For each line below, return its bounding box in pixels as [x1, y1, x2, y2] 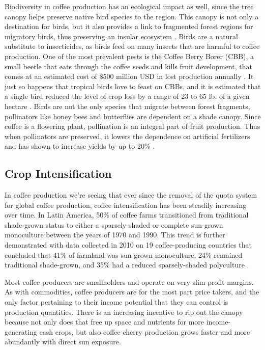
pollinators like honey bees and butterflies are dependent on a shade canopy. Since [5, 111, 261, 121]
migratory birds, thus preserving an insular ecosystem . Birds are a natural [5, 31, 238, 41]
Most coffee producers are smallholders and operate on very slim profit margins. [5, 276, 254, 287]
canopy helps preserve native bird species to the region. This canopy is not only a [5, 11, 259, 21]
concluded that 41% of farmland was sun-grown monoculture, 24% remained [5, 249, 243, 260]
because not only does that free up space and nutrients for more [5, 316, 204, 327]
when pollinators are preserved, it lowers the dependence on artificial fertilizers [5, 130, 250, 141]
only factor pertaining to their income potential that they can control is [5, 297, 228, 307]
